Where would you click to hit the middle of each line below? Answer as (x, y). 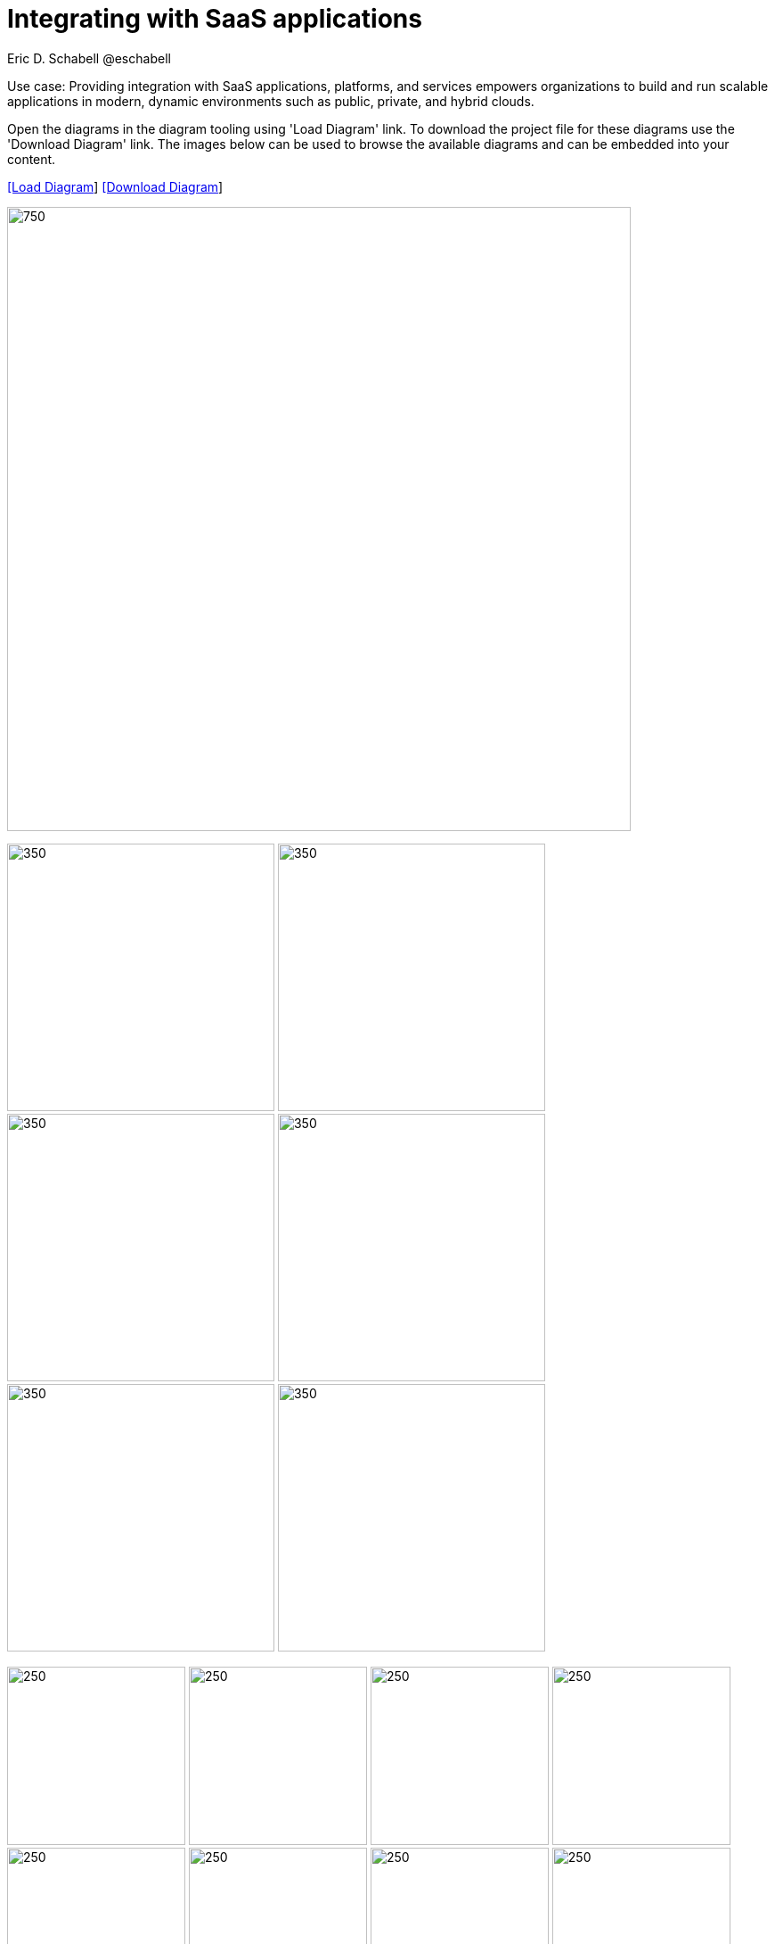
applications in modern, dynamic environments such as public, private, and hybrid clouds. (271, 101)
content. (32, 159)
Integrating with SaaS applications (215, 19)
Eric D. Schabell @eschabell (89, 58)
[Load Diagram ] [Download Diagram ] (115, 186)
